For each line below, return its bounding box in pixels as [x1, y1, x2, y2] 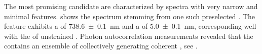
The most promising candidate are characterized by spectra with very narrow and [4, 1, 258, 11]
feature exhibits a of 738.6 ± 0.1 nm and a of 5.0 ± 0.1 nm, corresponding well [4, 21, 256, 31]
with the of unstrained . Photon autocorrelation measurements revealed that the [4, 30, 253, 41]
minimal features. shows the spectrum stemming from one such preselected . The [4, 11, 255, 21]
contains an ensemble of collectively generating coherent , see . [4, 40, 198, 51]
